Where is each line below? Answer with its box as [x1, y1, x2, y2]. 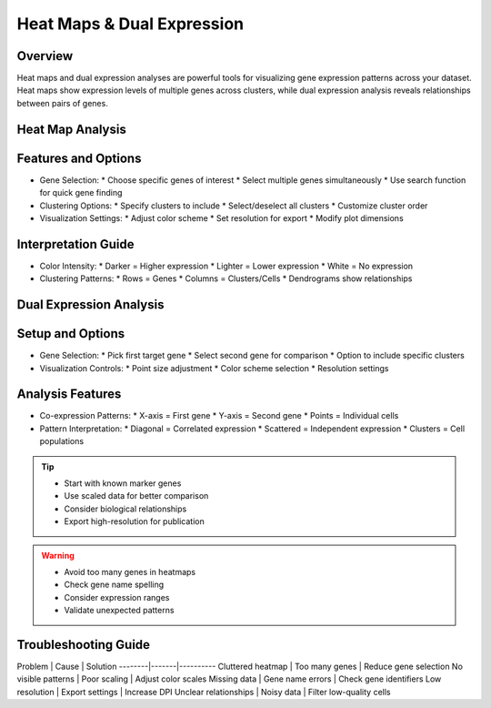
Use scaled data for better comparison [64, 491, 209, 501]
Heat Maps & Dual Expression [16, 14, 245, 34]
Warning [41, 550, 75, 561]
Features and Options [16, 150, 142, 166]
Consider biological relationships [64, 503, 187, 514]
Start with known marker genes [64, 478, 182, 489]
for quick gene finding [39, 187, 123, 198]
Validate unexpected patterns [64, 605, 175, 616]
